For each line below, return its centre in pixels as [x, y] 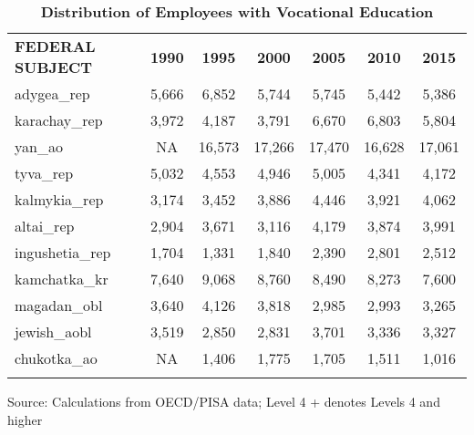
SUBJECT [54, 67]
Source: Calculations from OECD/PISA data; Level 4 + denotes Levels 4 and [224, 401]
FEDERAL [55, 46]
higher [25, 419]
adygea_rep [52, 93]
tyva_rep [44, 173]
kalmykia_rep [59, 199]
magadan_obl [59, 305]
